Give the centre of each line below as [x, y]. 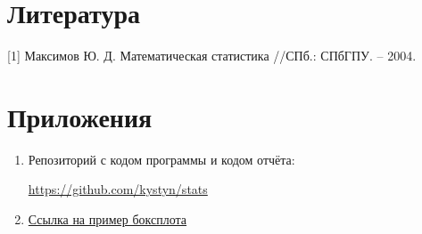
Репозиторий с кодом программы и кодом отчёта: [161, 159]
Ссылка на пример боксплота [108, 219]
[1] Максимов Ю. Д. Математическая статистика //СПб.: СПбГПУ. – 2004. [212, 56]
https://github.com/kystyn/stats [118, 189]
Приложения [80, 116]
